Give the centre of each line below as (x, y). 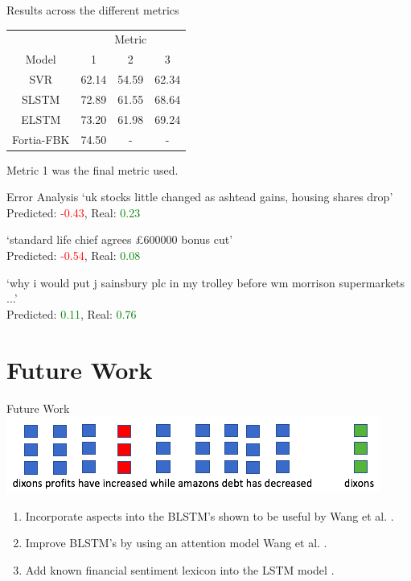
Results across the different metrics (93, 10)
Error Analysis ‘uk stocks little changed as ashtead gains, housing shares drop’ (200, 197)
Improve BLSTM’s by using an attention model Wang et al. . (176, 543)
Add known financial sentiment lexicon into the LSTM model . (180, 569)
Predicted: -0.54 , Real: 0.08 (74, 255)
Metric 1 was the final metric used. (92, 169)
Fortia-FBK (41, 139)
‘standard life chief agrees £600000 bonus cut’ (120, 239)
